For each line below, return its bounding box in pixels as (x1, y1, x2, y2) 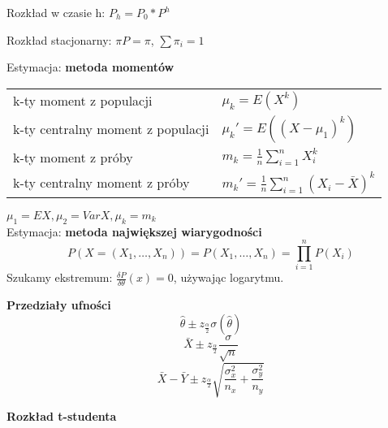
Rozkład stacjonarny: (6, 31, 112, 48)
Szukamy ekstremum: (6, 269, 113, 286)
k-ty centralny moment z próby (13, 173, 190, 192)
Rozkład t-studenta (6, 408, 117, 425)
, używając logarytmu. (173, 269, 284, 286)
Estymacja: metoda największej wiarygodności (6, 223, 262, 240)
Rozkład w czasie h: (6, 4, 106, 20)
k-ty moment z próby (13, 147, 133, 166)
